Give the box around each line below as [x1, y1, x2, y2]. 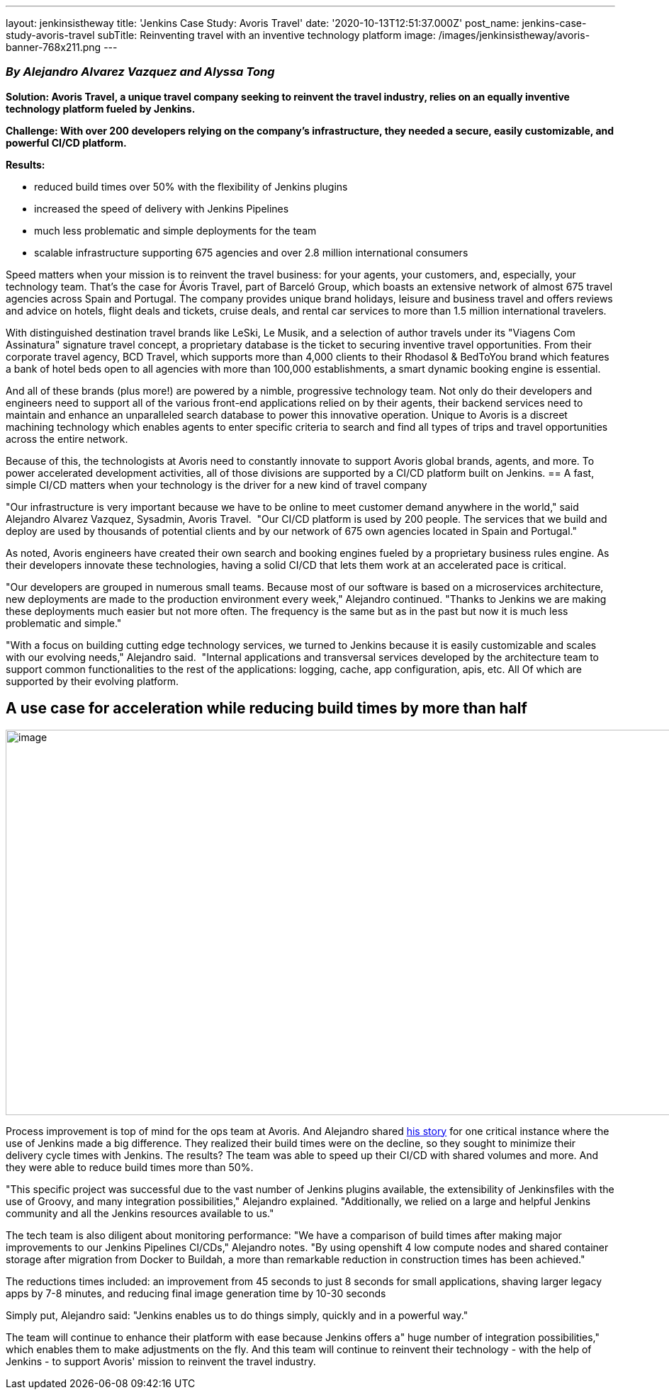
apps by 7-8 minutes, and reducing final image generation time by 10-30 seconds [6, 1287, 386, 1299]
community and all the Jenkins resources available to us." [6, 1207, 274, 1219]
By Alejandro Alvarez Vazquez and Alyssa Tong [6, 64, 275, 79]
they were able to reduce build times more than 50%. [6, 1160, 254, 1173]
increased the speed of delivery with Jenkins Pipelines [34, 202, 289, 215]
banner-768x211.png [6, 41, 101, 53]
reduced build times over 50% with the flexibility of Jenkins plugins [34, 180, 348, 193]
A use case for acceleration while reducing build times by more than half [6, 699, 527, 718]
